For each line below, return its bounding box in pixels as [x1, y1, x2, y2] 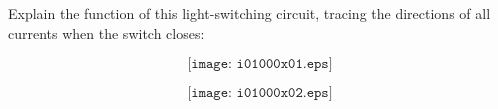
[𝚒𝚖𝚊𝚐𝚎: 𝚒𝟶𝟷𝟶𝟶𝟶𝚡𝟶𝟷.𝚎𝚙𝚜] [187, 57, 333, 72]
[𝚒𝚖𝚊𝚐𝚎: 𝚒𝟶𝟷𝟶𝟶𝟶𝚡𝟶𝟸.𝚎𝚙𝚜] [187, 86, 333, 101]
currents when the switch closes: [8, 22, 205, 43]
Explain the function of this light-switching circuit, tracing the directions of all [8, 3, 491, 23]
